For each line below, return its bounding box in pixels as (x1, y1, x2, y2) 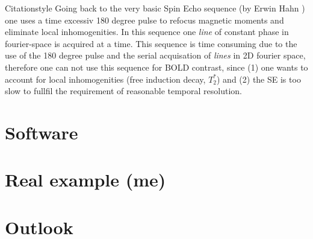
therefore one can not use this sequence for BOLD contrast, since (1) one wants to (5, 60, 308, 73)
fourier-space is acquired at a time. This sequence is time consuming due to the (5, 37, 297, 49)
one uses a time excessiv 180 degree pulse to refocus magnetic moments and (5, 13, 284, 26)
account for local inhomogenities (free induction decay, (5, 72, 206, 85)
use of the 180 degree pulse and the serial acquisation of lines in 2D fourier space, (5, 49, 306, 62)
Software (5, 119, 78, 144)
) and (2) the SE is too (217, 72, 301, 85)
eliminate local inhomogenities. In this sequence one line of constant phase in (5, 25, 289, 38)
